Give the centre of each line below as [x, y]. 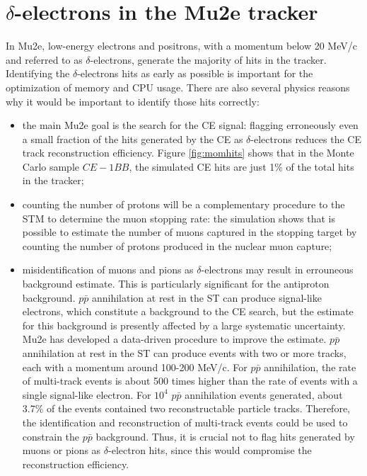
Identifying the [38, 73]
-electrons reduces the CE [306, 138]
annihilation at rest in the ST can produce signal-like [206, 297]
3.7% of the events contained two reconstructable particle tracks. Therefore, [186, 408]
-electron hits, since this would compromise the [210, 450]
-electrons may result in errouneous [277, 270]
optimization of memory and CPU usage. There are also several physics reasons [178, 87]
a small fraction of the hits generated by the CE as [133, 138]
